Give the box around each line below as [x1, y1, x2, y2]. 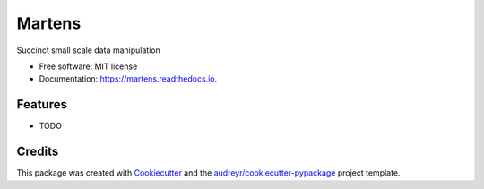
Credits [16, 144, 59, 159]
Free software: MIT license [39, 61, 138, 72]
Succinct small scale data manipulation [16, 45, 160, 56]
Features [16, 97, 67, 112]
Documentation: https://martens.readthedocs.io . [39, 73, 218, 84]
